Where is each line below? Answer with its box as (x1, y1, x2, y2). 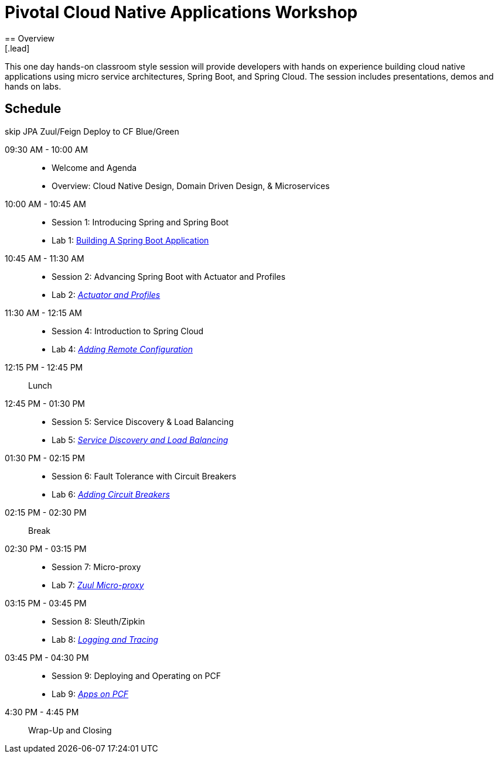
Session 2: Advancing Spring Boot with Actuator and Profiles (52, 271, 286, 282)
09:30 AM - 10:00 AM (5, 144, 88, 155)
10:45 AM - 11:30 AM (5, 253, 84, 263)
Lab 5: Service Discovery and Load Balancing (52, 434, 228, 445)
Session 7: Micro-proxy (52, 561, 141, 572)
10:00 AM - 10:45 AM (5, 198, 86, 209)
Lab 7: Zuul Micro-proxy (52, 579, 144, 590)
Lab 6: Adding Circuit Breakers (52, 489, 170, 499)
